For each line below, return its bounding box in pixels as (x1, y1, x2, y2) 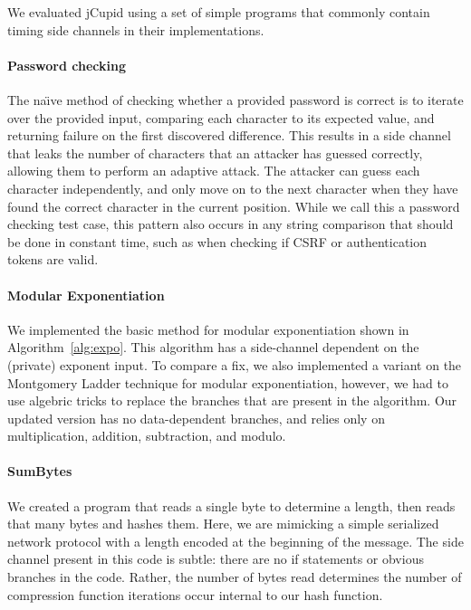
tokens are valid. (7, 250, 99, 269)
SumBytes (7, 462, 72, 481)
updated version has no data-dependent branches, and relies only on (7, 408, 385, 427)
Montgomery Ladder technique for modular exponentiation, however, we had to (7, 373, 448, 392)
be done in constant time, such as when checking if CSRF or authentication (7, 232, 428, 251)
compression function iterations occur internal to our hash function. (7, 585, 383, 604)
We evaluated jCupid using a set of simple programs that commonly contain (7, 3, 430, 21)
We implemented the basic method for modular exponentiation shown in (7, 319, 409, 338)
